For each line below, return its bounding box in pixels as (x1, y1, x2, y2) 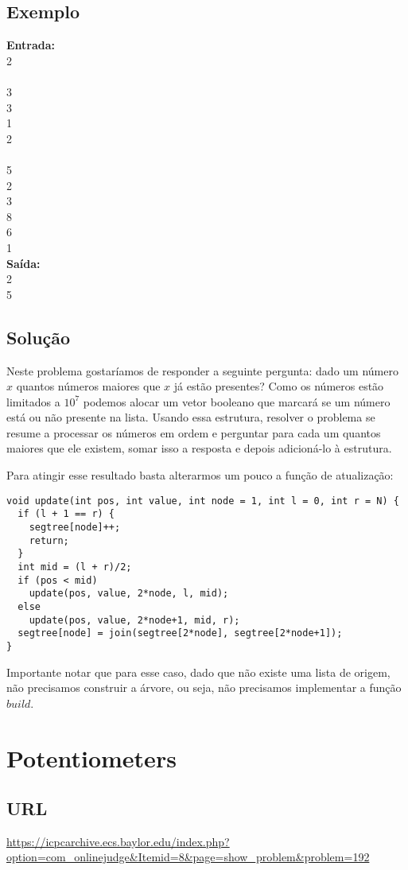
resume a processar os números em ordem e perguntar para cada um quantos (6, 424, 381, 441)
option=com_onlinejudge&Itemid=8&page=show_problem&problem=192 (6, 849, 370, 865)
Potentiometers (6, 741, 177, 774)
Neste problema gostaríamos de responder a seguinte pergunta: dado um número (6, 362, 398, 379)
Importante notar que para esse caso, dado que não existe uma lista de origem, (6, 663, 391, 680)
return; (29, 534, 69, 546)
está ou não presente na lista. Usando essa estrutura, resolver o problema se (6, 409, 375, 425)
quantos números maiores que (16, 378, 161, 394)
